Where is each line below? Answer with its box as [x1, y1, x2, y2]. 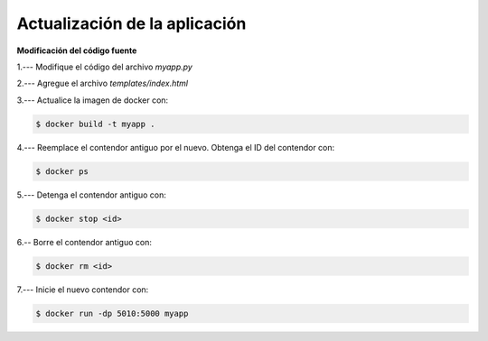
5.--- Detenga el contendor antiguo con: [16, 189, 166, 200]
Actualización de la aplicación [16, 14, 247, 33]
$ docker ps [35, 166, 89, 176]
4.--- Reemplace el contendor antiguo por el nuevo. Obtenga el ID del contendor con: [16, 142, 335, 152]
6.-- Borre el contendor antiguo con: [16, 236, 153, 247]
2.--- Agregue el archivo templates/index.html [16, 78, 189, 89]
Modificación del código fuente [16, 45, 137, 56]
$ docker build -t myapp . [35, 118, 155, 129]
